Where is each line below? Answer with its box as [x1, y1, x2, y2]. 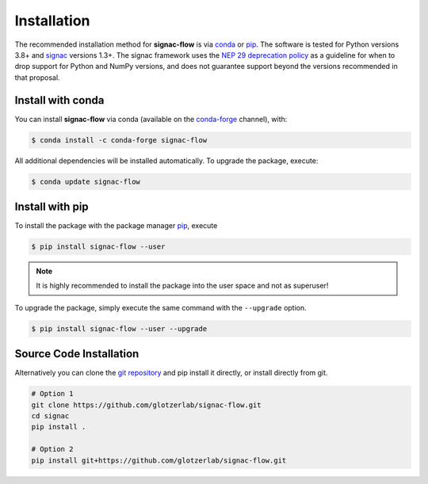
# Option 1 [31, 389, 74, 398]
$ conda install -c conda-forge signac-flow [31, 135, 208, 144]
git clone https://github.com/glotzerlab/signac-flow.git [31, 400, 262, 410]
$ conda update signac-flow [31, 177, 140, 186]
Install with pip [14, 200, 89, 213]
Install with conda [14, 93, 105, 107]
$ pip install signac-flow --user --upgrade [31, 324, 208, 333]
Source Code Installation [14, 347, 139, 360]
